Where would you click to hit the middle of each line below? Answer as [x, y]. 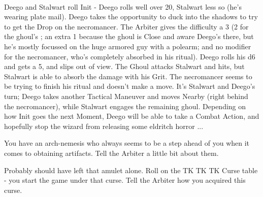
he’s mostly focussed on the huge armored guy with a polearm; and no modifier [128, 46]
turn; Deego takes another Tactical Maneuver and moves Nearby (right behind [126, 96]
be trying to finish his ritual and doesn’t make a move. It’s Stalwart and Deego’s [130, 86]
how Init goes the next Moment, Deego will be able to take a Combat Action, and [132, 116]
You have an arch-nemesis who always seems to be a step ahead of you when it [127, 143]
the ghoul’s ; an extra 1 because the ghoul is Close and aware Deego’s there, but [129, 36]
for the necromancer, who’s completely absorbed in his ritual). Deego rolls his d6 [130, 56]
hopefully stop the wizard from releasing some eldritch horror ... [104, 126]
